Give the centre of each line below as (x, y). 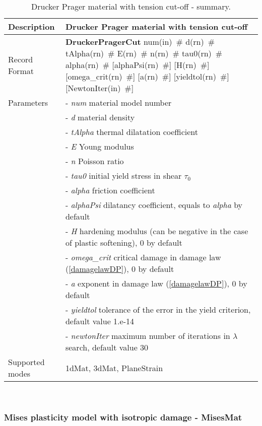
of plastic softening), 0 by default (124, 242)
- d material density (100, 117)
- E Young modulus (100, 146)
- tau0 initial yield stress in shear (123, 175)
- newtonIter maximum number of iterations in (148, 336)
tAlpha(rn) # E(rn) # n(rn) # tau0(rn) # (144, 53)
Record (21, 59)
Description (31, 26)
